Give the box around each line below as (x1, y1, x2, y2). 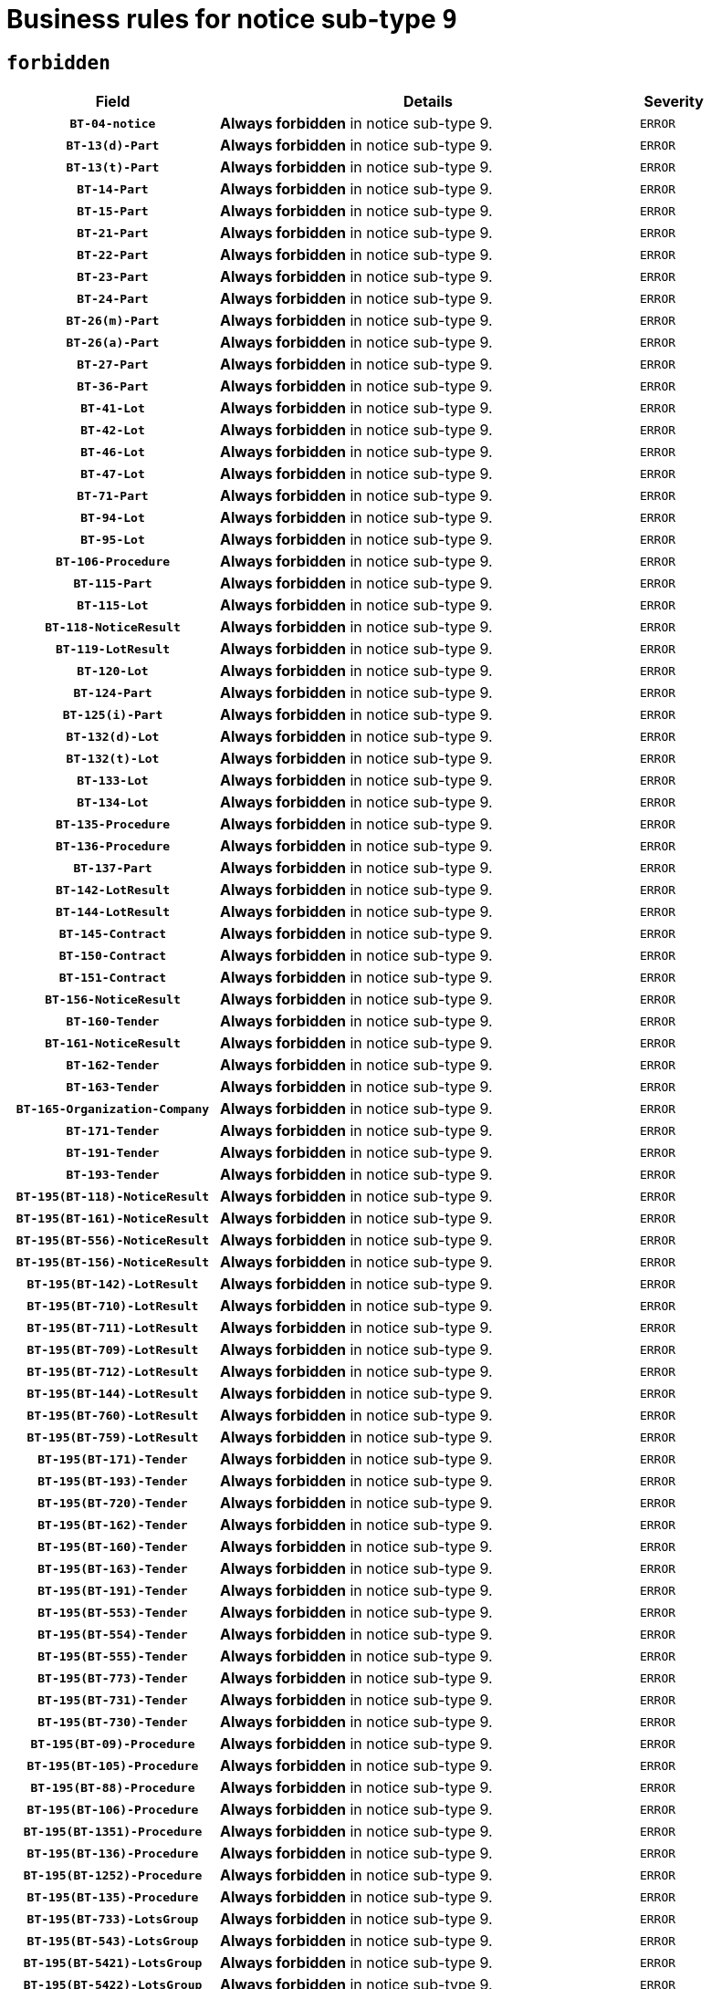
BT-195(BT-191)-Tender (37, 1583, 188, 1598)
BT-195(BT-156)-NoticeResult (16, 1255, 210, 1269)
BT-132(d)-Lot (66, 729, 160, 744)
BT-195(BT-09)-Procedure (30, 1736, 195, 1751)
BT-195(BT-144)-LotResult (26, 1386, 199, 1401)
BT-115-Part (73, 576, 152, 590)
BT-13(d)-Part (66, 138, 160, 152)
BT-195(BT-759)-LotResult (26, 1430, 199, 1444)
